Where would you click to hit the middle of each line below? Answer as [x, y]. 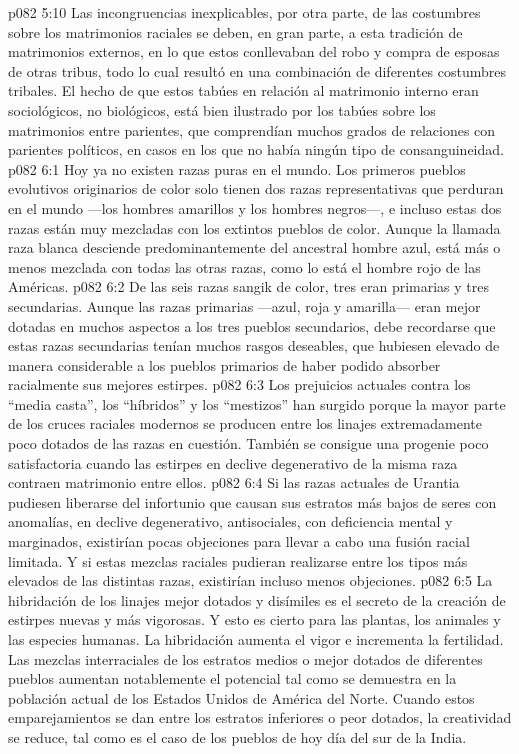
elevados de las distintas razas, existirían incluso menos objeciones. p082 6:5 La [250, 580]
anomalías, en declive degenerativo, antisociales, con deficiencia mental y [230, 521]
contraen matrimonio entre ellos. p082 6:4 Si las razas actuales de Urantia [234, 482]
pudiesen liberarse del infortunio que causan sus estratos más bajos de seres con [252, 501]
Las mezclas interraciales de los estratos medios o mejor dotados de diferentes [245, 658]
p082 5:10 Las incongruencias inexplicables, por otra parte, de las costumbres [244, 12]
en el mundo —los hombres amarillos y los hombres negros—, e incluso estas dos [255, 207]
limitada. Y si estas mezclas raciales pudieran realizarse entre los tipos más [238, 560]
